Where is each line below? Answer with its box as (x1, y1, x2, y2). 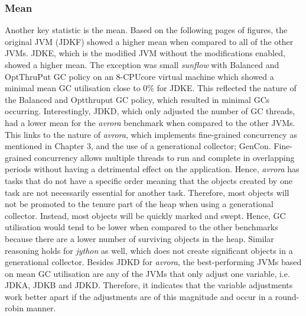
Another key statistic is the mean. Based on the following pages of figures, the (5, 24, 288, 36)
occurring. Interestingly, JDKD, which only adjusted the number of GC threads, (5, 105, 295, 117)
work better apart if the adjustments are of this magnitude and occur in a (5, 290, 273, 302)
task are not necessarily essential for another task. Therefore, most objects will (5, 186, 289, 198)
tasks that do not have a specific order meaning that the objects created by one (5, 174, 292, 186)
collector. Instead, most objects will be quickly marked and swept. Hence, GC (5, 209, 286, 221)
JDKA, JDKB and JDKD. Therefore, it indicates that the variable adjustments (5, 279, 293, 291)
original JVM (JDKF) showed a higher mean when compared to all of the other (5, 35, 294, 47)
